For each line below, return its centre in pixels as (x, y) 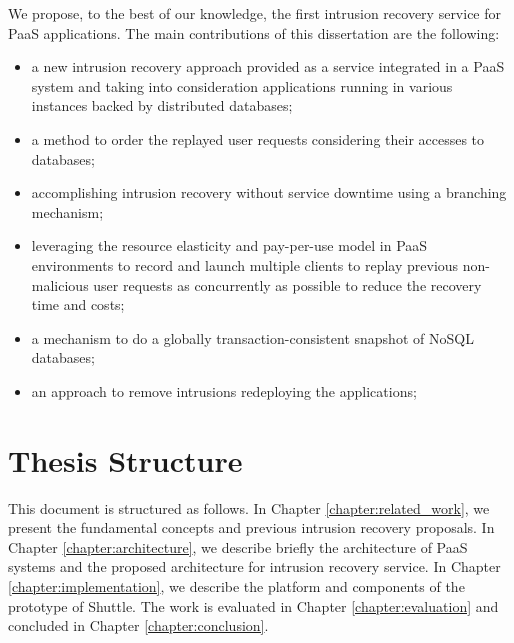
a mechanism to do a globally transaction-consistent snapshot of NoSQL (252, 337)
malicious (60, 284)
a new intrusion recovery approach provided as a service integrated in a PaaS (268, 66)
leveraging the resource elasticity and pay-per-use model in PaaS (229, 245)
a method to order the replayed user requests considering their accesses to (258, 138)
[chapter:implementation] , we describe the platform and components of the (236, 586)
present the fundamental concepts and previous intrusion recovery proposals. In (251, 527)
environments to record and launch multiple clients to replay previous (245, 264)
